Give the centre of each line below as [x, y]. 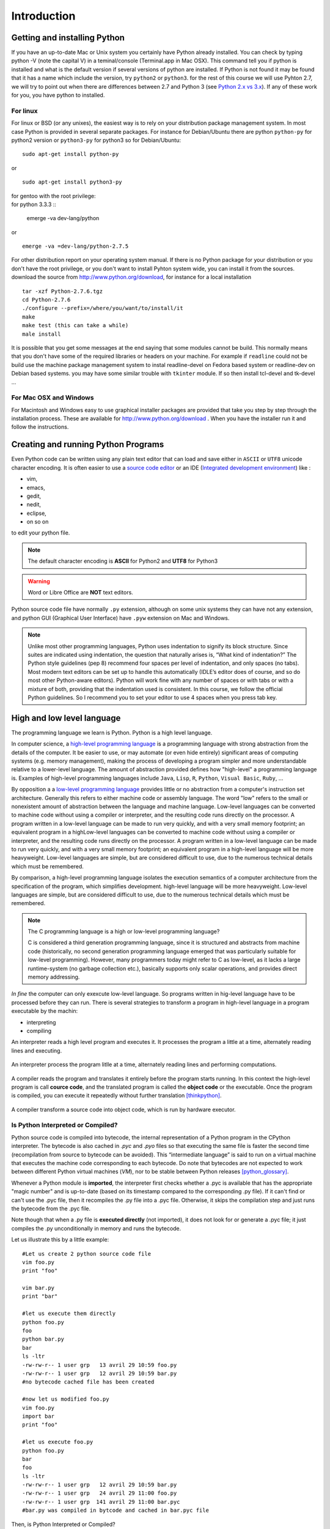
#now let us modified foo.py [66, 1399]
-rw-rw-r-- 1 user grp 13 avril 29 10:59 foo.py [100, 1365]
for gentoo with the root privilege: [53, 196]
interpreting [41, 1022]
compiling [39, 1031]
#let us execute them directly [69, 1314]
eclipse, [37, 513]
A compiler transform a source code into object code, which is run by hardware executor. [123, 1109]
